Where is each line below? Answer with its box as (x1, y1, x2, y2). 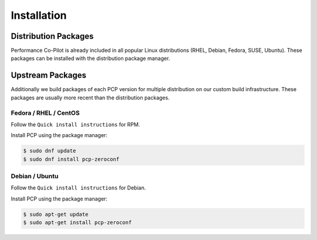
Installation (11, 9, 67, 22)
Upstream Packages (11, 71, 86, 81)
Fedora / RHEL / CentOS (11, 109, 80, 117)
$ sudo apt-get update (23, 211, 89, 218)
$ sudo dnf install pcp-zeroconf (23, 156, 120, 162)
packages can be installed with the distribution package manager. (11, 55, 170, 62)
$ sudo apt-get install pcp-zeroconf (23, 219, 132, 226)
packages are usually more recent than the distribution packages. (11, 94, 170, 101)
